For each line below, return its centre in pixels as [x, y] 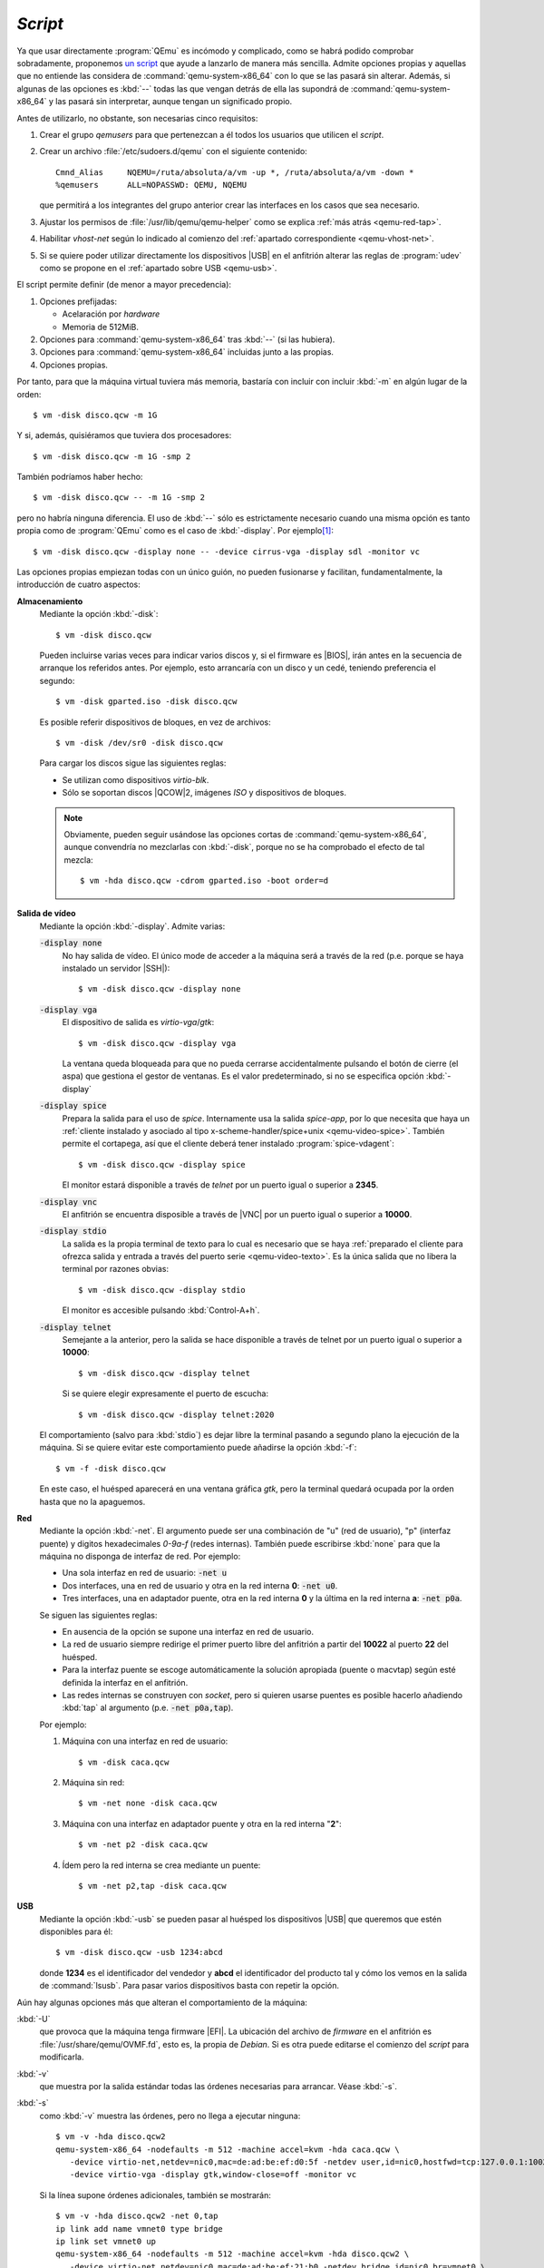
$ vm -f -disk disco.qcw [111, 1468]
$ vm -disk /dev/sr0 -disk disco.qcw [140, 743]
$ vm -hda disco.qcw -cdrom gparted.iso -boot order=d [204, 881]
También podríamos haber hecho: [80, 477]
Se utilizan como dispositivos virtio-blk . [136, 779]
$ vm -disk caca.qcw [124, 1762]
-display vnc [68, 1202]
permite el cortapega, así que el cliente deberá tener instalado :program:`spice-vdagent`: [228, 1144]
